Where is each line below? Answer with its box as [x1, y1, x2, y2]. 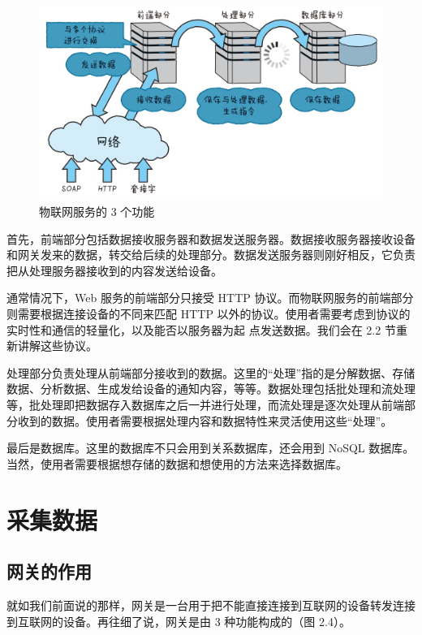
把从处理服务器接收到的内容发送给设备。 [6, 261, 222, 279]
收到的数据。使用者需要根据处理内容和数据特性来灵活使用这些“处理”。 [17, 412, 393, 429]
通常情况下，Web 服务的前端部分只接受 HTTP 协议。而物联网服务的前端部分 [6, 289, 414, 306]
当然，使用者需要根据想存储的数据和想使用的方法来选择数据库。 [6, 455, 347, 472]
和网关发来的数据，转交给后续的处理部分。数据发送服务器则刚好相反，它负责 [6, 246, 416, 263]
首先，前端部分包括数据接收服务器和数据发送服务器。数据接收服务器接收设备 [6, 230, 416, 247]
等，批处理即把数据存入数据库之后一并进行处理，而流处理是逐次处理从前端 [6, 396, 404, 413]
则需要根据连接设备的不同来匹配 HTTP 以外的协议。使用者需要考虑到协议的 [6, 305, 411, 322]
